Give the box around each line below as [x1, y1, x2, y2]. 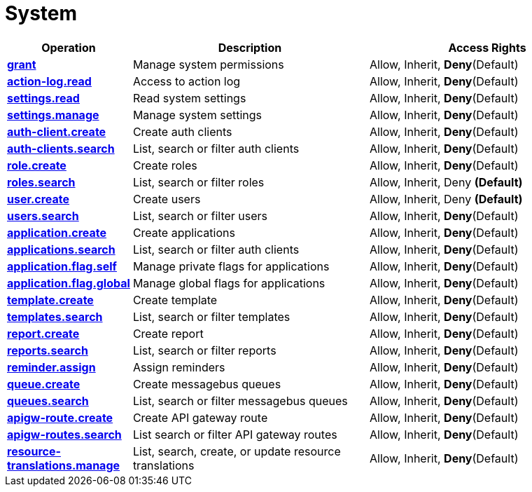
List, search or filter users [132, 208, 268, 223]
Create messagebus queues [132, 376, 281, 391]
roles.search [7, 175, 76, 189]
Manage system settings [132, 107, 262, 122]
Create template [132, 292, 218, 307]
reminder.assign [7, 360, 96, 374]
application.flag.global [7, 275, 130, 290]
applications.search [7, 242, 115, 257]
